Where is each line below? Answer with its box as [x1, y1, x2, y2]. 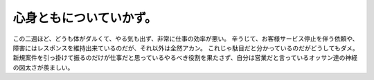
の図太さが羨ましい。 [12, 63, 74, 72]
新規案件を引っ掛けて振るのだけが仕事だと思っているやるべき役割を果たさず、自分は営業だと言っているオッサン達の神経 [12, 54, 358, 62]
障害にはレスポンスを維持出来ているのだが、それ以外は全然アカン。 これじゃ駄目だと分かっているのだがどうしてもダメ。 [12, 43, 359, 52]
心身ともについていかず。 [12, 10, 157, 26]
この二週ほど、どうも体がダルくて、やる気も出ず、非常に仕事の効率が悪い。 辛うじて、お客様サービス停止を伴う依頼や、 [12, 34, 359, 43]
